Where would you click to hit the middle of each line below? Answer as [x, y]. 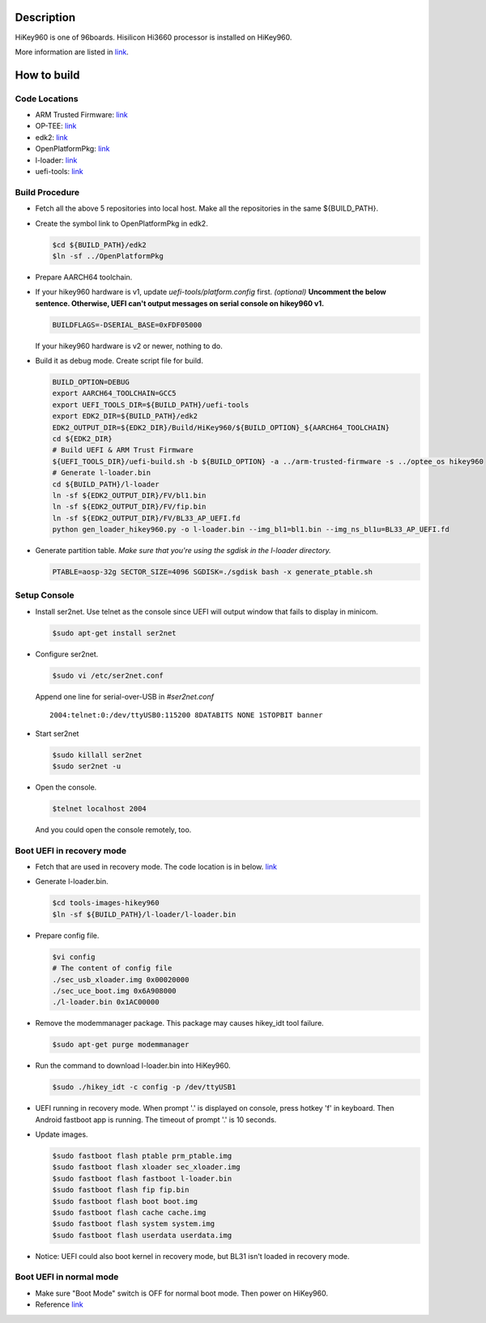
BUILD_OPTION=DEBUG [91, 382]
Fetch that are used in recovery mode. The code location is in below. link [156, 867]
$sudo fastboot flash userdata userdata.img [142, 1235]
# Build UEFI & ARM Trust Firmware [123, 450]
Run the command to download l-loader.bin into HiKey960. [133, 1066]
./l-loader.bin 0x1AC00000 [106, 1002]
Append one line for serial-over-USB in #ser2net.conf [125, 696]
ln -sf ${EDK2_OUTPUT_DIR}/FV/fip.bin [129, 507]
